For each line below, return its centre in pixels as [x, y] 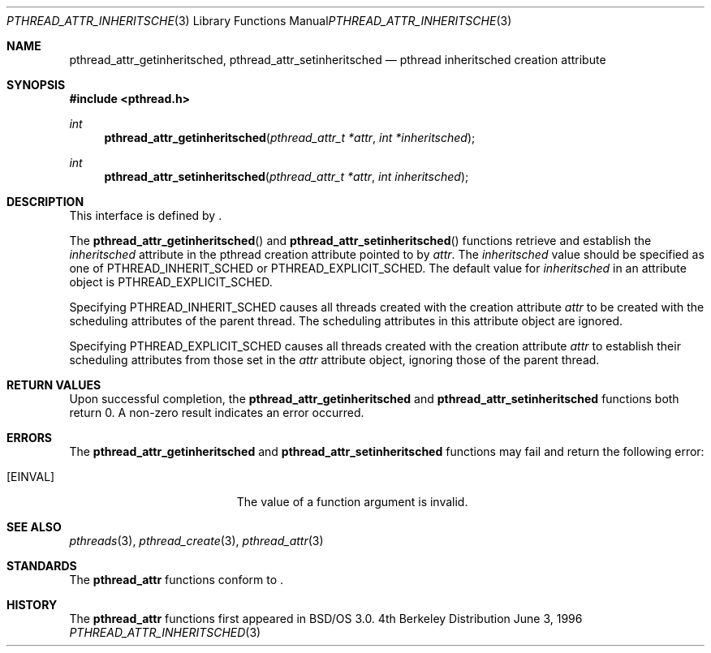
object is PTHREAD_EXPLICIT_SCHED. [171, 282]
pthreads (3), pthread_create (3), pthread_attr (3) [196, 541]
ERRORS [30, 438]
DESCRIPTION [45, 202]
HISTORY [32, 605]
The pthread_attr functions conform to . [177, 580]
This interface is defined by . [146, 215]
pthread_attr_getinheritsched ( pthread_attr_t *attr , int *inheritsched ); [290, 137]
